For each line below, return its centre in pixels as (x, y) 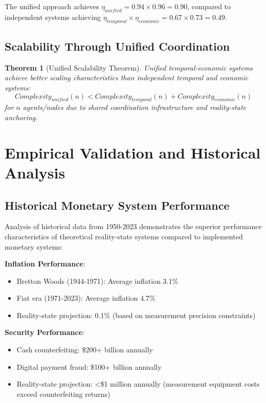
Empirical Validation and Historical (133, 152)
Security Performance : (45, 332)
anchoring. (21, 117)
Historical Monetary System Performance (117, 205)
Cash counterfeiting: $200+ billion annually (85, 350)
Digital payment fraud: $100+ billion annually (89, 366)
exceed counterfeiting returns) (63, 394)
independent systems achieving (53, 17)
